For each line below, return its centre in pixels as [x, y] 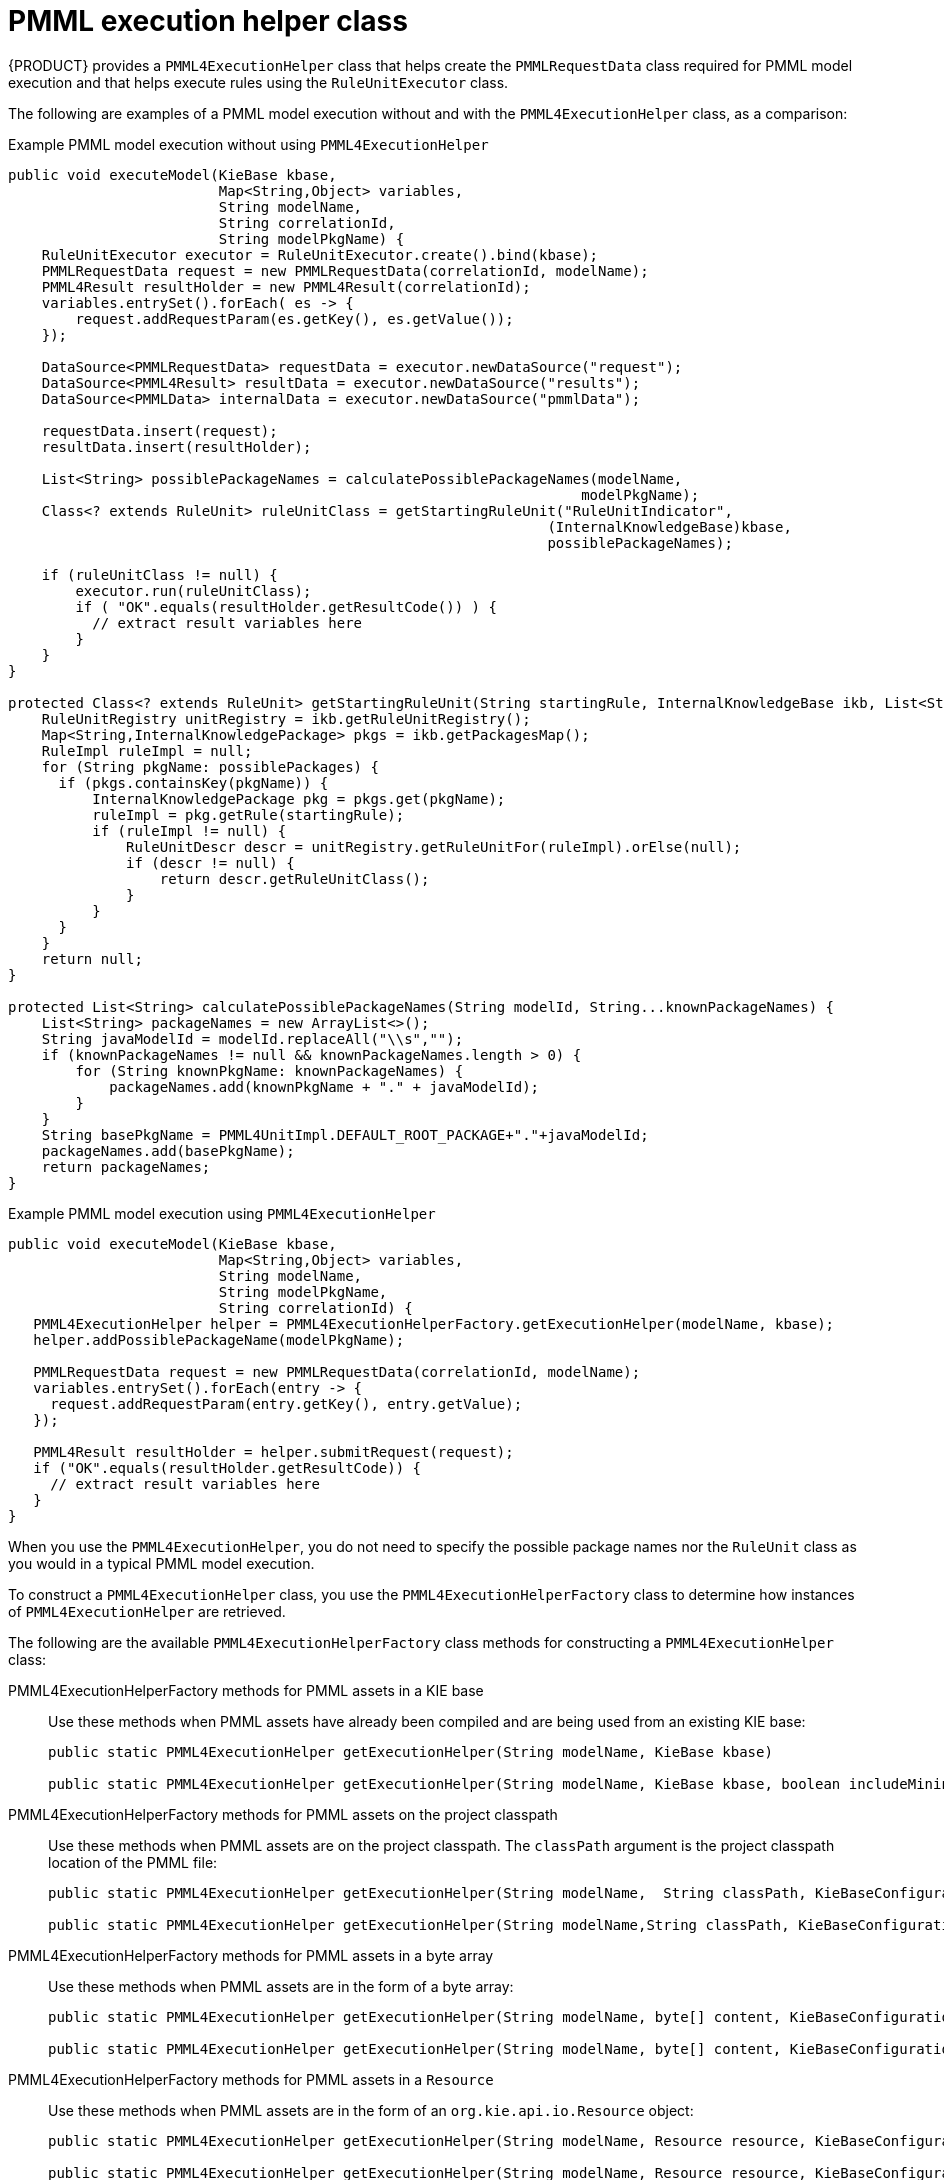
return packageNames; [126, 1166]
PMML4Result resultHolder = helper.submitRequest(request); [273, 1451]
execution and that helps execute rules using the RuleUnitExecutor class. [258, 82]
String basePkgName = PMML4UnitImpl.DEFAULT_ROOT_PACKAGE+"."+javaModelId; [345, 1134]
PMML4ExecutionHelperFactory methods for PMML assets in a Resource [251, 2079]
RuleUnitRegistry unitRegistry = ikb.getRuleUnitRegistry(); [286, 718]
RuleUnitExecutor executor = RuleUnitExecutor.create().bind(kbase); [320, 254]
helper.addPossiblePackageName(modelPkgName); [219, 1339]
